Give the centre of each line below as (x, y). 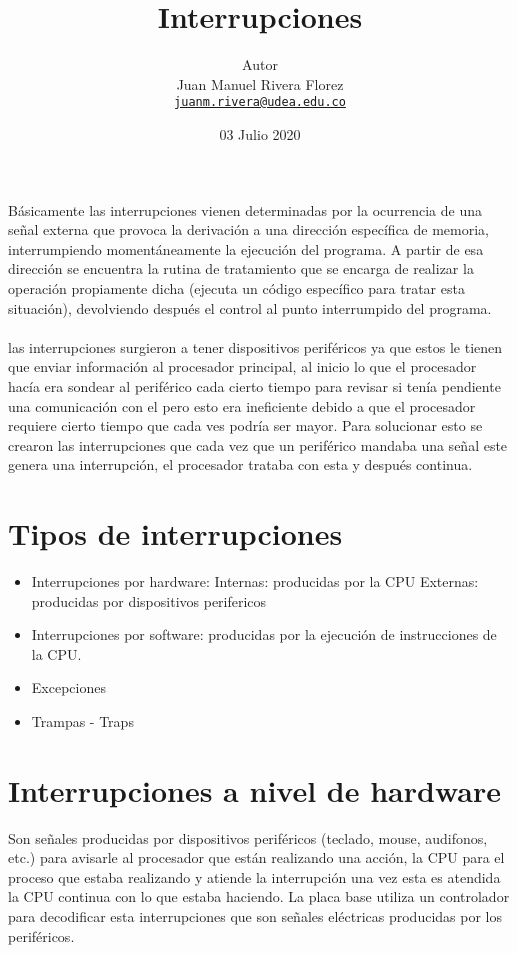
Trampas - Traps (82, 720)
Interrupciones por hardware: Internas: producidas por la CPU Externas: (255, 581)
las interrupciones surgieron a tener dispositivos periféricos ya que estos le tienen (255, 346)
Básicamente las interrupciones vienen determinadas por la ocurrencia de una (245, 209)
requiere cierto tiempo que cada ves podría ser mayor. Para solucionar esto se (245, 425)
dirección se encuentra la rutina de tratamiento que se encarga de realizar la (241, 268)
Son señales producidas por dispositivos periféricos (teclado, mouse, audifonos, (248, 837)
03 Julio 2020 (260, 133)
